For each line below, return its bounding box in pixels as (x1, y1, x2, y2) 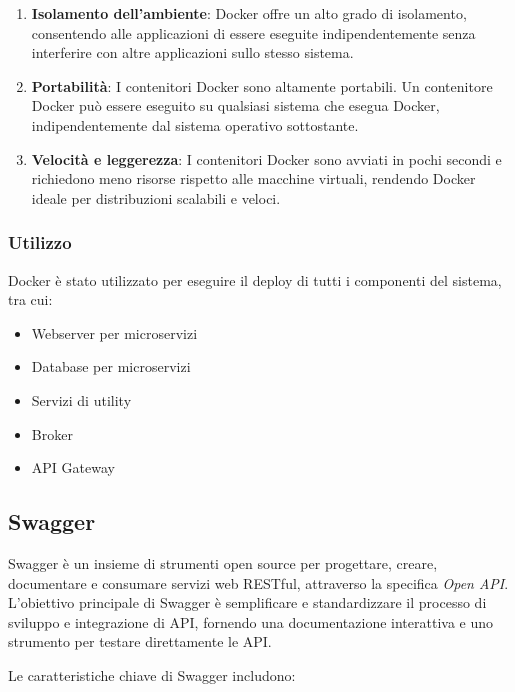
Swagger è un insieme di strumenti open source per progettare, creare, (8, 552, 438, 573)
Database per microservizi (31, 356, 191, 377)
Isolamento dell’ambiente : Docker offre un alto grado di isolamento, (31, 3, 467, 23)
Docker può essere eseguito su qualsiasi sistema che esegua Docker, (31, 95, 440, 116)
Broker (31, 423, 73, 444)
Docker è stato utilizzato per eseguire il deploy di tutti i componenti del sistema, (8, 269, 502, 290)
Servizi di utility (31, 389, 132, 410)
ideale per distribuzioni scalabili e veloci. (31, 187, 281, 208)
